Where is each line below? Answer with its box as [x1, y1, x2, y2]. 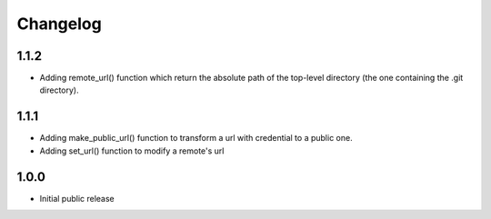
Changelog [16, 14, 102, 34]
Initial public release [39, 193, 115, 204]
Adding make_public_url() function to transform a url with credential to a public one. [39, 133, 354, 144]
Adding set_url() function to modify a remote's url [39, 145, 225, 156]
